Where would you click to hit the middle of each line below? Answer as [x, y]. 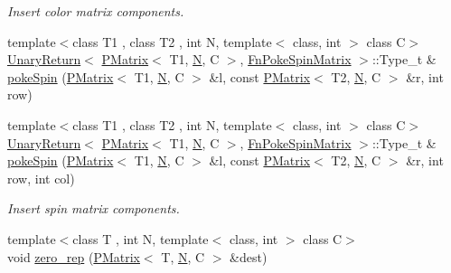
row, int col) [41, 178]
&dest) [249, 256]
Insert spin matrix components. [94, 208]
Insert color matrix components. [96, 11]
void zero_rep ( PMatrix [74, 256]
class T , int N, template [141, 238]
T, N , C [183, 256]
